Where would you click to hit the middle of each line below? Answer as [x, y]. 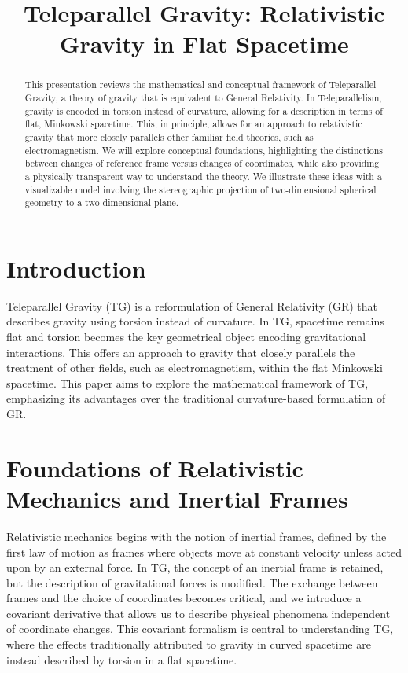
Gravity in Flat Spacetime [204, 44]
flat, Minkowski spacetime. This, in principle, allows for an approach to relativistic [193, 124]
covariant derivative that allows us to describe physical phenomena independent [198, 613]
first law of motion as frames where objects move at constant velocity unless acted [204, 552]
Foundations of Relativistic [155, 467]
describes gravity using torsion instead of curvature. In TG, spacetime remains [195, 321]
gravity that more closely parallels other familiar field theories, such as [169, 136]
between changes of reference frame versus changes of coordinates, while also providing [202, 163]
